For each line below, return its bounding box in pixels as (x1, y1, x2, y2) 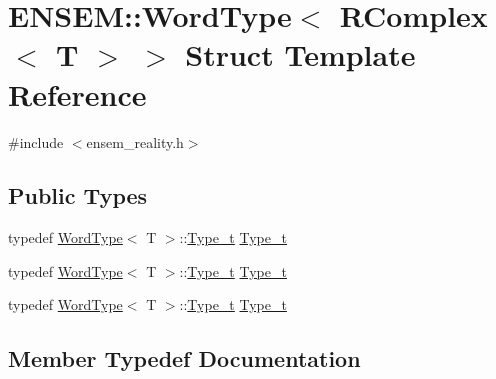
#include (8, 131, 64, 152)
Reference (8, 73, 147, 114)
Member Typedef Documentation (8, 343, 361, 374)
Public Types (8, 180, 148, 211)
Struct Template (185, 34, 416, 75)
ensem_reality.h (86, 131, 184, 152)
